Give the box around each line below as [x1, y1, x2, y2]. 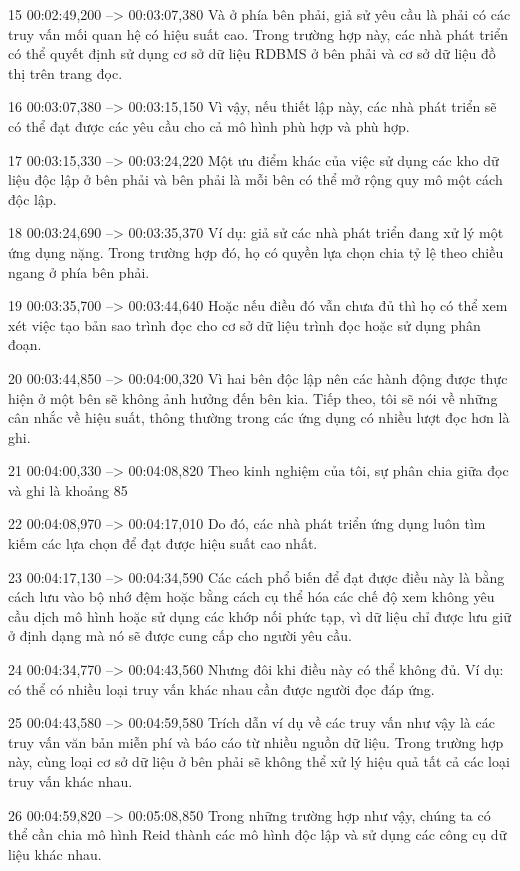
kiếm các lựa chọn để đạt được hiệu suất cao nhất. [8, 533, 318, 554]
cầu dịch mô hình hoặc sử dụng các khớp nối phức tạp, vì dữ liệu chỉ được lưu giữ [8, 605, 511, 626]
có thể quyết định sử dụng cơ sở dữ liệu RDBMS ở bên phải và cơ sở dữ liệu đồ [8, 43, 496, 64]
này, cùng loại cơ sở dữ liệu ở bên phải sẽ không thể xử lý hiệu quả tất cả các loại [8, 751, 510, 772]
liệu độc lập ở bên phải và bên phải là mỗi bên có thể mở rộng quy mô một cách [8, 169, 503, 190]
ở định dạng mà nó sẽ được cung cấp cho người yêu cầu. [8, 625, 352, 646]
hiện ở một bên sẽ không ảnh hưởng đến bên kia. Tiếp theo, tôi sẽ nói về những [8, 387, 498, 408]
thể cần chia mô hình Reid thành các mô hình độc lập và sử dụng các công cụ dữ [8, 824, 507, 845]
